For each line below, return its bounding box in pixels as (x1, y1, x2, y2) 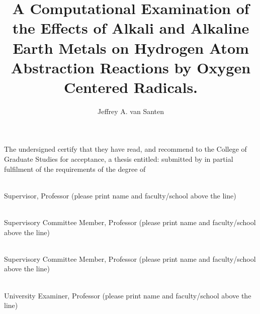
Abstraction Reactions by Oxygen (11, 57, 251, 77)
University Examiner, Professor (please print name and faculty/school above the (4, 290, 251, 300)
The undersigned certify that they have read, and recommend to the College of (4, 144, 247, 154)
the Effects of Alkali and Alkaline (12, 18, 249, 38)
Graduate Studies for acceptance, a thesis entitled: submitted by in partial (4, 154, 233, 164)
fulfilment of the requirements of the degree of (4, 163, 146, 174)
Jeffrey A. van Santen (97, 106, 164, 116)
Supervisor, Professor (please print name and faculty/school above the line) (4, 190, 236, 200)
